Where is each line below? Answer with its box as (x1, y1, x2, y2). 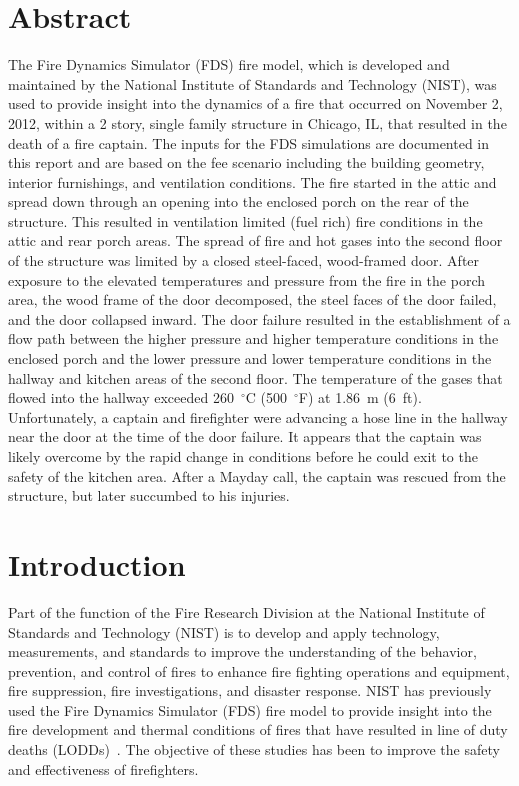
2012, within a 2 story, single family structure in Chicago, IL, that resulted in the (8, 112, 507, 133)
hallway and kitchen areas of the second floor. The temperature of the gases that (8, 367, 503, 388)
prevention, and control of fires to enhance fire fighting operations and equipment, (8, 660, 510, 681)
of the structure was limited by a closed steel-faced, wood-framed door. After (8, 250, 480, 271)
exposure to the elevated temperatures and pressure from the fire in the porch (8, 269, 485, 290)
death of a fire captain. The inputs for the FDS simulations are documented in (8, 132, 490, 153)
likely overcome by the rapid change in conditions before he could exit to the (8, 446, 478, 466)
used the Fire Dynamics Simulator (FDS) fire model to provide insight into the (8, 699, 492, 720)
